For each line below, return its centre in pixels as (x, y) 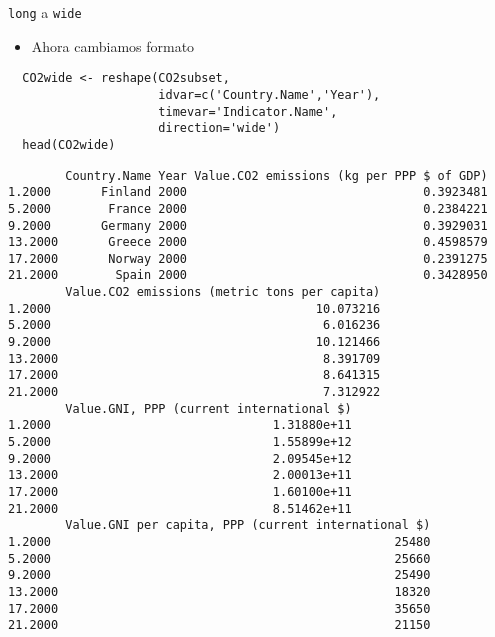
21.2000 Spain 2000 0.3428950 (248, 275)
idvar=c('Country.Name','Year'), (269, 94)
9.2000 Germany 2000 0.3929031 (248, 225)
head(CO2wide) (69, 144)
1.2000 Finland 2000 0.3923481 (248, 192)
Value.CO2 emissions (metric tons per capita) (223, 292)
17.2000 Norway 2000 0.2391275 (248, 258)
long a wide (45, 12)
